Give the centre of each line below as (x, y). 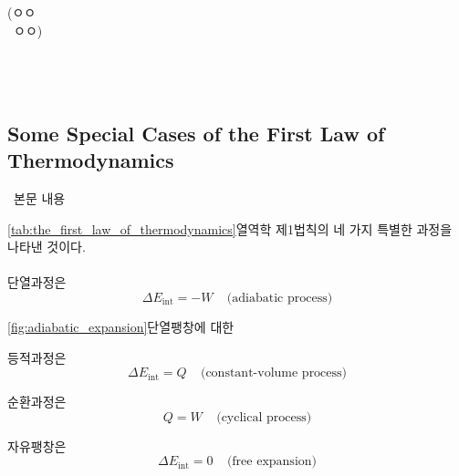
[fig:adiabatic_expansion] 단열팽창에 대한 (121, 326)
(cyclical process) (264, 417)
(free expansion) (272, 462)
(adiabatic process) (280, 298)
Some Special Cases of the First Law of (196, 133)
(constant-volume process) (274, 373)
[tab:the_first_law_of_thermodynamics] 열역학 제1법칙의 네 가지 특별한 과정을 (230, 228)
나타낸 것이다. (47, 247)
